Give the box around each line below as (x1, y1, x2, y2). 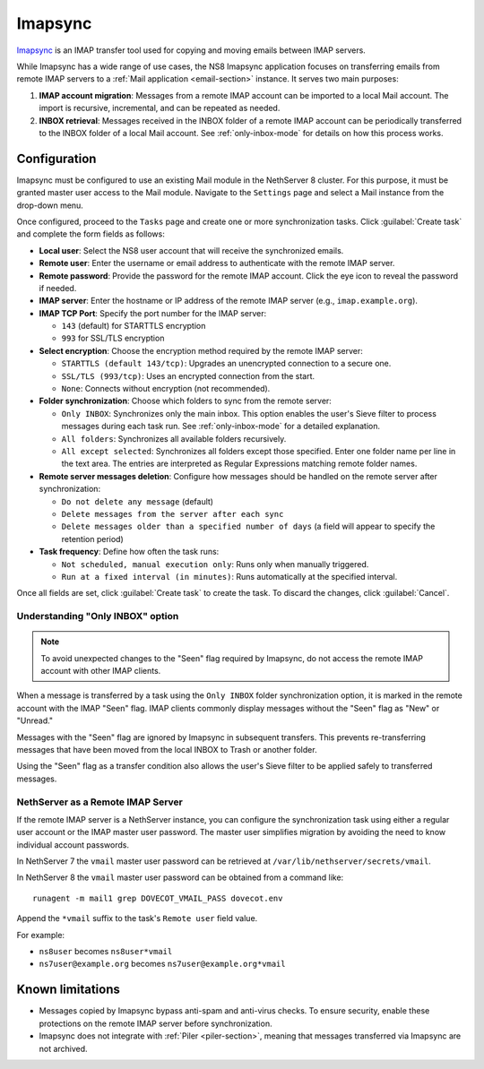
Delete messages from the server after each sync (61, 509, 284, 519)
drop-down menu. (16, 200, 84, 211)
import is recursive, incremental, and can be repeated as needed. (39, 103, 281, 114)
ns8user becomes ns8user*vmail (39, 946, 173, 957)
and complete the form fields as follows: (16, 228, 165, 239)
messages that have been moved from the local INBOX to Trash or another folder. (16, 744, 317, 754)
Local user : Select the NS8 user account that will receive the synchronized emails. (39, 245, 344, 255)
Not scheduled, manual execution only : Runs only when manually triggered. (61, 558, 369, 569)
